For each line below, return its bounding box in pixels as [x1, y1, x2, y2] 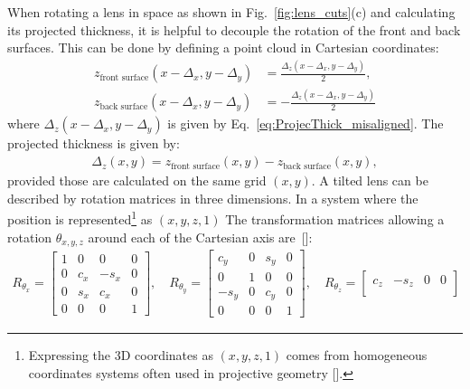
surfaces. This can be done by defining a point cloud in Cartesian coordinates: [7, 38, 439, 57]
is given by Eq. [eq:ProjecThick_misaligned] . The [167, 114, 444, 133]
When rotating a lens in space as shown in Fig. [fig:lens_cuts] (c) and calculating [7, 3, 456, 21]
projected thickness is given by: [7, 134, 180, 153]
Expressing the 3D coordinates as [28, 346, 213, 365]
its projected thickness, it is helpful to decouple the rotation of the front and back [7, 20, 461, 39]
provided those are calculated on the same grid [7, 171, 267, 190]
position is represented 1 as [7, 207, 153, 228]
